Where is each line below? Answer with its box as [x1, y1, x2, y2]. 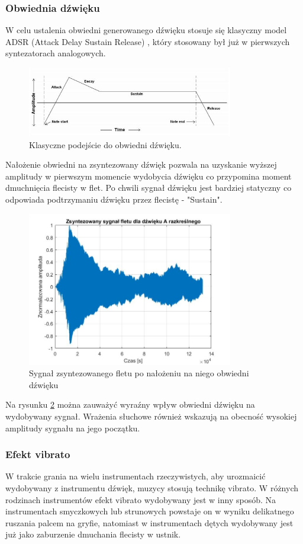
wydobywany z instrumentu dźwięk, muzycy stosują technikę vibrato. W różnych [5, 482, 299, 494]
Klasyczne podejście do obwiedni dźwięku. [29, 138, 182, 151]
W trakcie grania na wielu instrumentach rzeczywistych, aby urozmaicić [5, 470, 266, 482]
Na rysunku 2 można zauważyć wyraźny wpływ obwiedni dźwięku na [5, 398, 255, 411]
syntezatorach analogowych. [5, 47, 106, 59]
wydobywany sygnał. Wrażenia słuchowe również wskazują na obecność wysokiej [5, 410, 297, 423]
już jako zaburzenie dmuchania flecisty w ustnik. [5, 528, 181, 540]
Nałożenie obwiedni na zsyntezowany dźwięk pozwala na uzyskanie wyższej [5, 158, 277, 171]
